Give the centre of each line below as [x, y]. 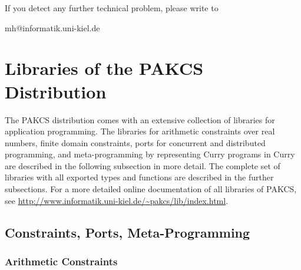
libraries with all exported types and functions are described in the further [139, 177]
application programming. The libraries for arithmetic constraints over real [140, 131]
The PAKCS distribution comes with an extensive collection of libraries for [140, 119]
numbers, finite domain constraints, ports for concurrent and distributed [135, 142]
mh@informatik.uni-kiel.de [52, 27]
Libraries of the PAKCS [104, 68]
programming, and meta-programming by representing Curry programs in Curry [150, 154]
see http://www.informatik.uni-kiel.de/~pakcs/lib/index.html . [117, 200]
